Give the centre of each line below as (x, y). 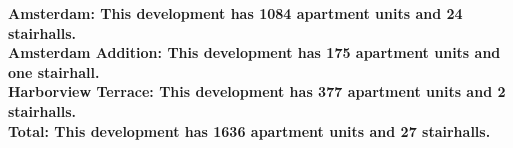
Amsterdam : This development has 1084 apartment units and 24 (235, 13)
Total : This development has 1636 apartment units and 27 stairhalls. (249, 130)
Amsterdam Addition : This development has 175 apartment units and (254, 52)
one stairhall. (54, 71)
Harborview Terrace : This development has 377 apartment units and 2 (257, 91)
